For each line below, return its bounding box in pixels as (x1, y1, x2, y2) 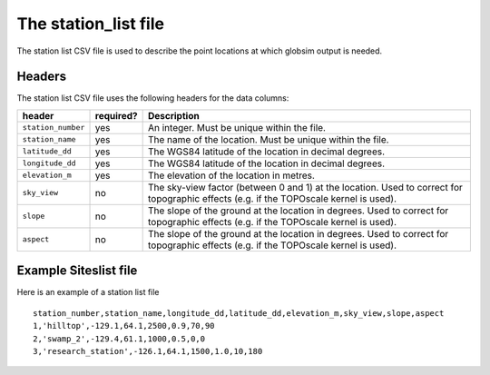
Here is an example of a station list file (16, 287, 160, 298)
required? (94, 109, 138, 122)
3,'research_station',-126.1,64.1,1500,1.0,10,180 (33, 346, 263, 356)
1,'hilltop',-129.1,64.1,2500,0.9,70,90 (33, 321, 215, 331)
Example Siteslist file (16, 263, 138, 279)
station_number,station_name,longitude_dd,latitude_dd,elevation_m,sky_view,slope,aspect (33, 308, 445, 318)
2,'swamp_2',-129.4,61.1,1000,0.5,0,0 (33, 333, 206, 344)
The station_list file (16, 14, 165, 34)
